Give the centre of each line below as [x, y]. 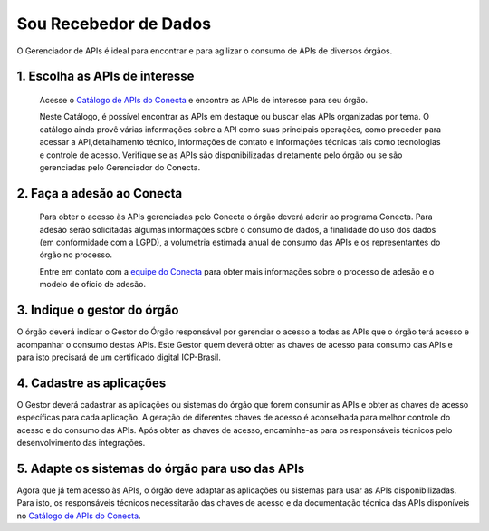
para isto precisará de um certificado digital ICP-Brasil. [119, 357]
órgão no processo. [76, 255]
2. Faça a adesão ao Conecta [100, 193]
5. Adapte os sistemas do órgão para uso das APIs [161, 468]
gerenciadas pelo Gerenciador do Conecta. [120, 167]
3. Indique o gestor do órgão [98, 310]
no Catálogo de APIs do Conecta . [79, 516]
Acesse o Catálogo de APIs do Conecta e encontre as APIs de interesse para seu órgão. [204, 100]
